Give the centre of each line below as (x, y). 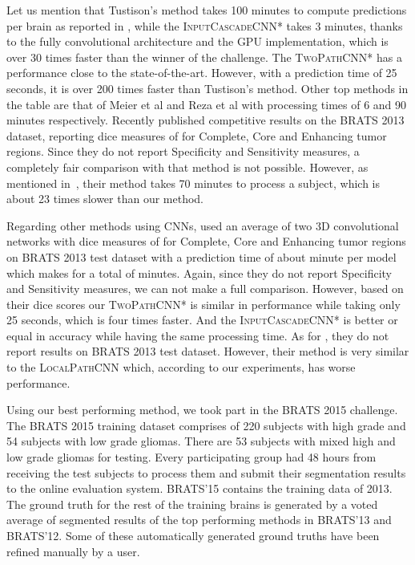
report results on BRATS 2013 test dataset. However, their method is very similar (208, 351)
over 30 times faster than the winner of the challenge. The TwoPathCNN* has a (204, 57)
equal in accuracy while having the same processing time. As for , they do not (198, 335)
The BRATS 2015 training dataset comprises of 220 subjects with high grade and (206, 425)
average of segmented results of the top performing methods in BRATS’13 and (199, 520)
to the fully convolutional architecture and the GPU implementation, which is (197, 41)
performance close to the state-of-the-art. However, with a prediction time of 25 (202, 73)
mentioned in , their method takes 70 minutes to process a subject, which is (193, 183)
